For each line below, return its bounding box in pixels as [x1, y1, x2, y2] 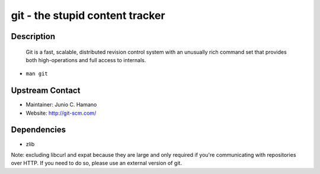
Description [11, 31, 56, 41]
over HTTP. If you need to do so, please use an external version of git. [11, 160, 182, 167]
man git [25, 70, 49, 77]
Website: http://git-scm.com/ [25, 109, 97, 117]
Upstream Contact [11, 86, 81, 96]
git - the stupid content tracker [11, 9, 165, 22]
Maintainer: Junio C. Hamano [25, 101, 97, 108]
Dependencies [11, 125, 66, 135]
